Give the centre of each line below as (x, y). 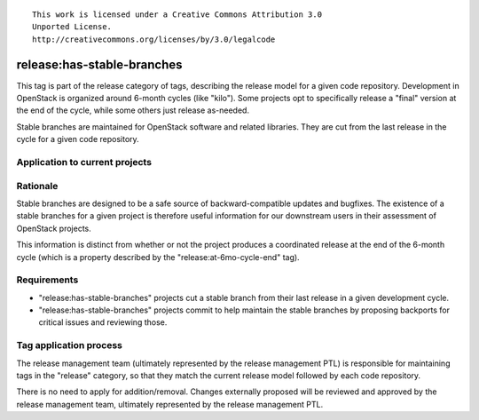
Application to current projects (84, 162)
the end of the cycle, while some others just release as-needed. (133, 110)
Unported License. (72, 27)
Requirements (47, 280)
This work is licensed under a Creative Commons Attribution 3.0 (177, 15)
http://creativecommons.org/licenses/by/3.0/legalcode (154, 39)
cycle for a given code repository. (78, 139)
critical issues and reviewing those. (103, 322)
